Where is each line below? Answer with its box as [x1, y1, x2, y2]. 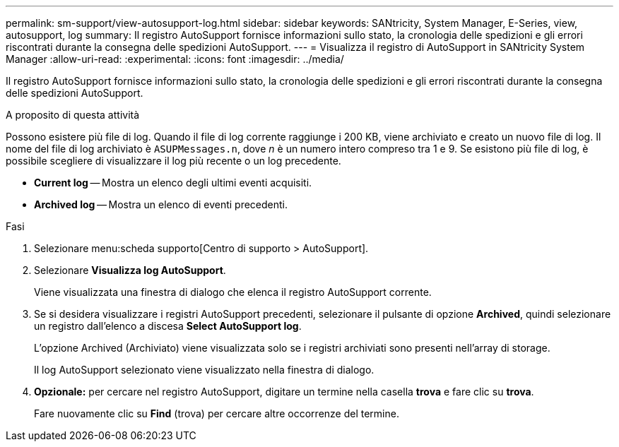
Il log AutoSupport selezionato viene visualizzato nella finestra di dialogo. [34, 364, 375, 376]
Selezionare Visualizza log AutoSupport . [34, 264, 226, 276]
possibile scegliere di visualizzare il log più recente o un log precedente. [6, 155, 341, 167]
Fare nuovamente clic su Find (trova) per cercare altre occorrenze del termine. [34, 407, 399, 419]
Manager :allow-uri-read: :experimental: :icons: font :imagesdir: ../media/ [6, 53, 344, 65]
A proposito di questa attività [6, 109, 140, 121]
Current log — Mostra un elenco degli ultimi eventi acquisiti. [34, 177, 312, 189]
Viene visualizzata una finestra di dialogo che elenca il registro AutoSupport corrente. [34, 286, 432, 298]
